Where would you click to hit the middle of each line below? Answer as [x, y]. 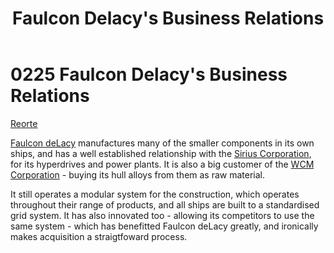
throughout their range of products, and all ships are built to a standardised [165, 204]
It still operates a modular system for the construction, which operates [155, 194]
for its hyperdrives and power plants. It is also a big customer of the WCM [162, 164]
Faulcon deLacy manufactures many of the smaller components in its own [162, 143]
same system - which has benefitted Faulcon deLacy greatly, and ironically [164, 226]
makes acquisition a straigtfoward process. [99, 236]
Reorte [24, 123]
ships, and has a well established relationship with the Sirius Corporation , [161, 153]
